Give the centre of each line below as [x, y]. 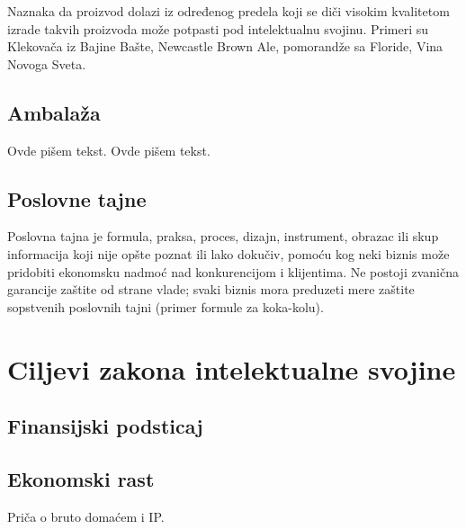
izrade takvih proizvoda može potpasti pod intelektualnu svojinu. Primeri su [218, 28]
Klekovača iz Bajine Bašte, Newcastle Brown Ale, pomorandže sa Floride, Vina [225, 46]
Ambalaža [54, 112]
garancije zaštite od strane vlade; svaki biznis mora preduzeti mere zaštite [211, 289]
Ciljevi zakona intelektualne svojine [232, 368]
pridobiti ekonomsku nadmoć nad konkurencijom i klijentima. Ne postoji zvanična [233, 271]
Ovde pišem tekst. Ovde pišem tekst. [109, 150]
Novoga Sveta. [47, 63]
